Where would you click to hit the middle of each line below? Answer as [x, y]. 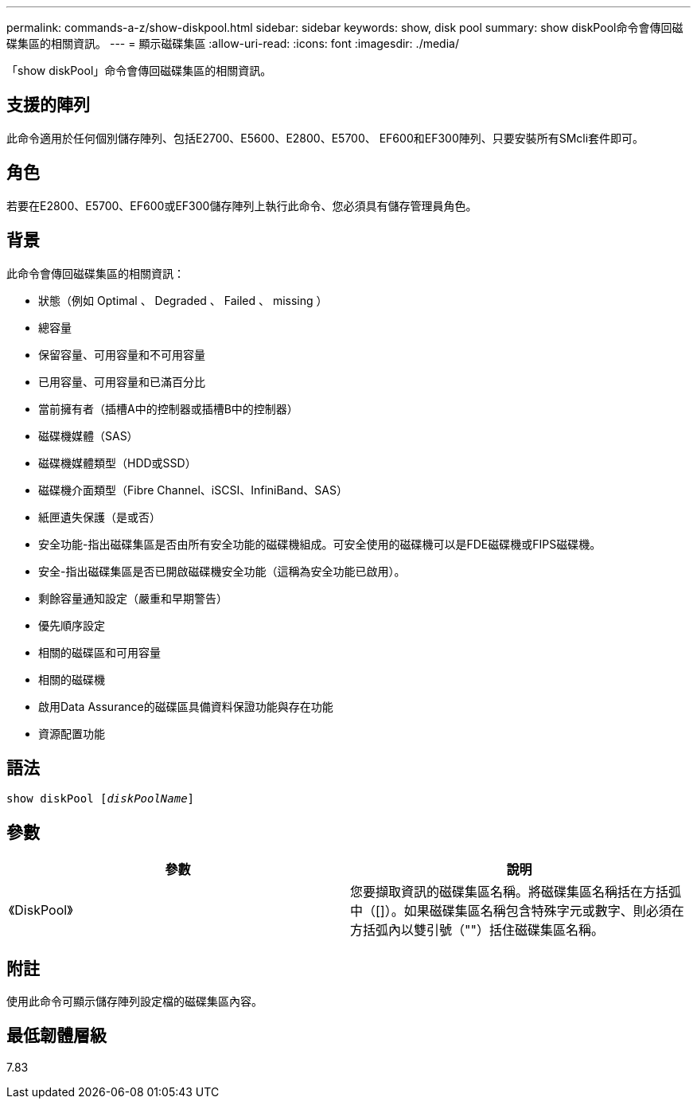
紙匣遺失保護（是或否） [99, 517]
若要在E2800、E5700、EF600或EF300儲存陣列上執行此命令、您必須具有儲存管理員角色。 [242, 205]
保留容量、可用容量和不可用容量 [122, 354]
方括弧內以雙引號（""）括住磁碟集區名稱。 [477, 930]
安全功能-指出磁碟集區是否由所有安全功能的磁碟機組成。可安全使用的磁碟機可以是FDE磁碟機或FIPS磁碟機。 [320, 544]
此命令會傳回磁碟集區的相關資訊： [95, 273]
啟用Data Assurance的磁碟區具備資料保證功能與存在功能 [186, 706]
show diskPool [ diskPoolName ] [101, 799]
